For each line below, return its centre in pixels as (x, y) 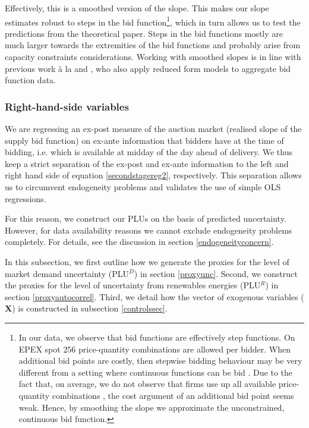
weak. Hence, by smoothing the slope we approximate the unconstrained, (152, 407)
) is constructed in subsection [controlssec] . (90, 308)
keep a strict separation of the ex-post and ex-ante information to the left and (147, 163)
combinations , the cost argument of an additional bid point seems (173, 395)
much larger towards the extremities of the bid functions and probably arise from (153, 45)
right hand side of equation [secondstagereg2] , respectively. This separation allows (153, 175)
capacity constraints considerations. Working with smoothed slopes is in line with (153, 57)
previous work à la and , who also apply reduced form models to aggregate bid (148, 68)
